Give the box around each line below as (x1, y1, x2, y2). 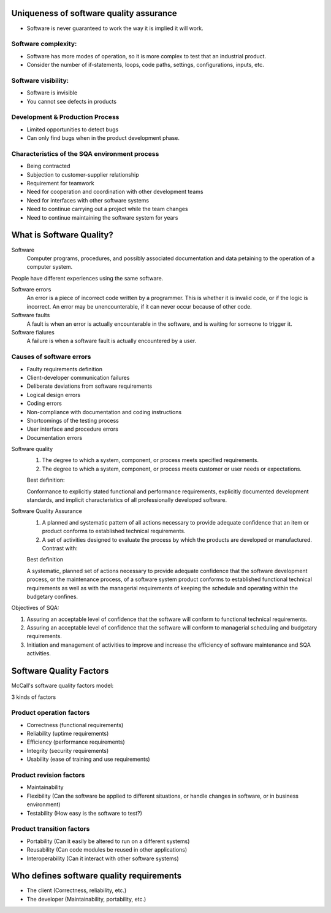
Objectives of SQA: (11, 604, 59, 612)
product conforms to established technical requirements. (42, 528, 186, 535)
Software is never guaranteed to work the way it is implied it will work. (26, 25, 204, 32)
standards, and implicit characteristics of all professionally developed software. (26, 496, 227, 504)
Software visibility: (11, 76, 69, 85)
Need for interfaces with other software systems (26, 196, 150, 204)
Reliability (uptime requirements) (26, 730, 109, 738)
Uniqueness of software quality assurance (11, 8, 177, 18)
